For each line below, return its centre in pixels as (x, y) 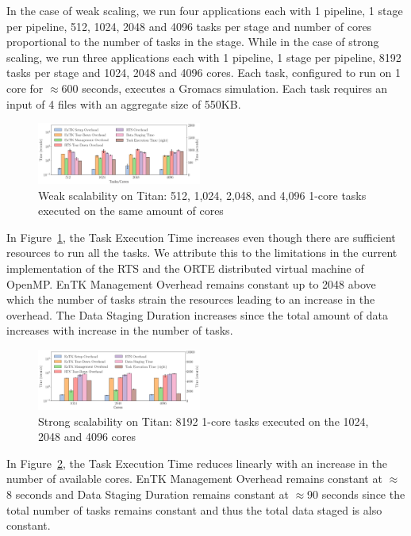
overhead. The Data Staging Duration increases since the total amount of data (198, 314)
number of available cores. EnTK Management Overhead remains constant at (194, 479)
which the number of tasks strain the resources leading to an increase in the (191, 299)
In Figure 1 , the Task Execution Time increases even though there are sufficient (201, 237)
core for (25, 88)
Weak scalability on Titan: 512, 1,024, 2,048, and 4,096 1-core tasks (202, 195)
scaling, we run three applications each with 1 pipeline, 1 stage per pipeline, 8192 (204, 57)
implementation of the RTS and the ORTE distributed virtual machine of (185, 268)
